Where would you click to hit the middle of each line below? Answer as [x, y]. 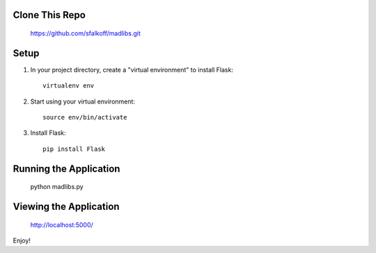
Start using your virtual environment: [83, 101]
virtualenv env [69, 86]
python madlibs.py [57, 187]
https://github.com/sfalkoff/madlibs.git [85, 33]
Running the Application [66, 169]
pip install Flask [74, 149]
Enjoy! [22, 240]
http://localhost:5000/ [62, 225]
